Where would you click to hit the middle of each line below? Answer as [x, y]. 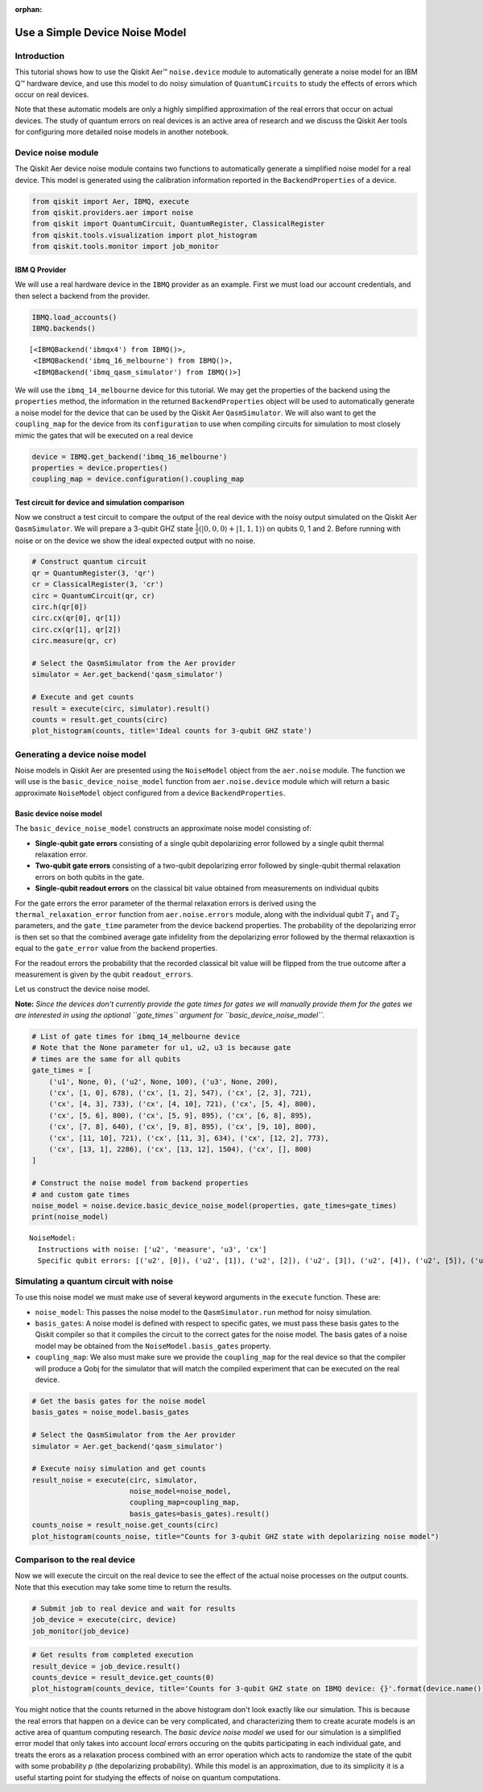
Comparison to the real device [75, 1560]
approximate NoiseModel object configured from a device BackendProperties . [150, 793]
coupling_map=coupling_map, [185, 1502]
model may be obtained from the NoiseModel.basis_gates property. [153, 1346]
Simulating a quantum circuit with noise [94, 1281]
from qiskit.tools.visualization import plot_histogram [144, 235]
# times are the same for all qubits [106, 1059]
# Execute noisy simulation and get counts [119, 1469]
